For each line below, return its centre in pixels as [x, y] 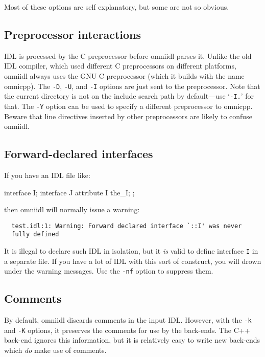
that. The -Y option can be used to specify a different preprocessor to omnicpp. [128, 106]
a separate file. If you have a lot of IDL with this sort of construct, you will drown [133, 261]
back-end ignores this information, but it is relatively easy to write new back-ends [132, 340]
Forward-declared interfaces [79, 154]
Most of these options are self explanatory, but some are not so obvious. [117, 7]
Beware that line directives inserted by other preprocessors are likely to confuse [128, 116]
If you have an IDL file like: [47, 175]
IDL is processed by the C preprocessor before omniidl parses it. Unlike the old [128, 55]
